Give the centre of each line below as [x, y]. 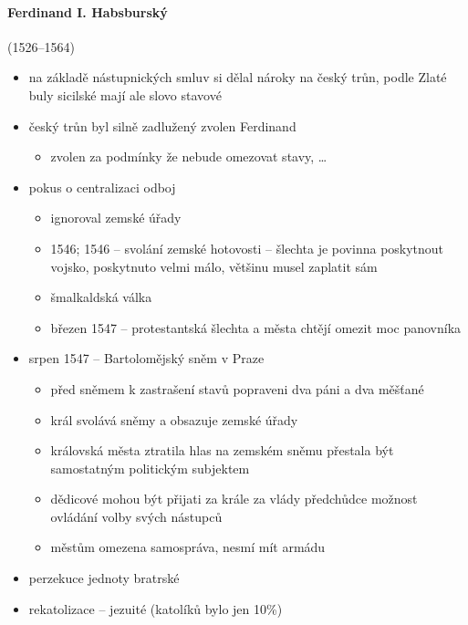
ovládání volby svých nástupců [136, 516]
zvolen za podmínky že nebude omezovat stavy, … [189, 156]
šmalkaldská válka [101, 297]
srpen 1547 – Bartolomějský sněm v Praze [146, 358]
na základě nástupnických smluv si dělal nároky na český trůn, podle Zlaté [238, 77]
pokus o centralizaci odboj [102, 187]
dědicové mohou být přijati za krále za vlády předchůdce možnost [234, 499]
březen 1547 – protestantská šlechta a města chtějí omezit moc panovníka [256, 327]
